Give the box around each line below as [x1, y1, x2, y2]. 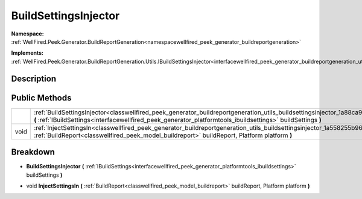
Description [11, 73, 57, 84]
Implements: [11, 49, 44, 57]
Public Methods [11, 93, 72, 103]
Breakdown [11, 147, 56, 158]
